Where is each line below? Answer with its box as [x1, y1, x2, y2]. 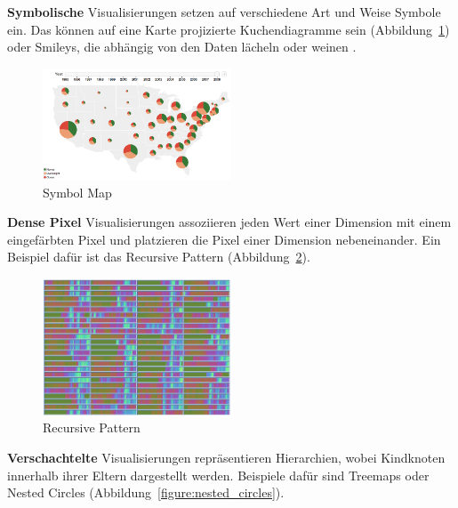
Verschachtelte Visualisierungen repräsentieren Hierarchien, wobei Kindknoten [7, 448, 446, 466]
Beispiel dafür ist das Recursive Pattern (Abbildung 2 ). [7, 247, 310, 266]
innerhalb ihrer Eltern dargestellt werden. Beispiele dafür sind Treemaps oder [7, 465, 430, 484]
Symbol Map [43, 182, 112, 201]
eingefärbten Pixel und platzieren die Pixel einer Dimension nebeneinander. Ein [7, 230, 441, 248]
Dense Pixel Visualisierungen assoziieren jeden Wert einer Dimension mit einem [7, 213, 452, 231]
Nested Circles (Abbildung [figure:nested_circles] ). [7, 483, 285, 502]
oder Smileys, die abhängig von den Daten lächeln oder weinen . [7, 37, 357, 56]
